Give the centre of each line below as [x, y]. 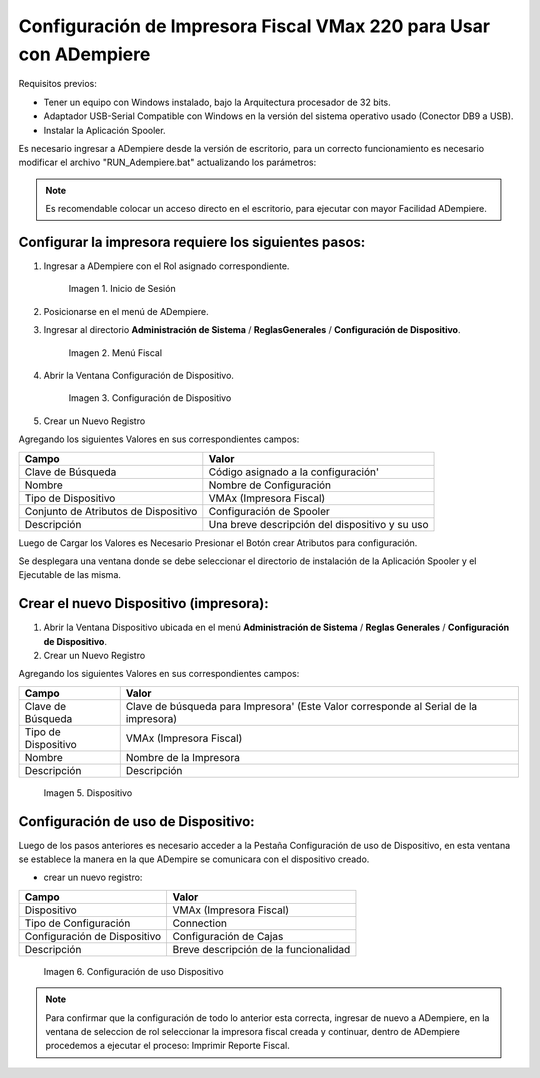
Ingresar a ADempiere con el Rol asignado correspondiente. [166, 266]
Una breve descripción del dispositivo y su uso [318, 524]
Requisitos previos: [57, 84]
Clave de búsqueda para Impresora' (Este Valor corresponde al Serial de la [301, 706]
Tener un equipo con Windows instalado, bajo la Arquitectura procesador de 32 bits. [217, 102]
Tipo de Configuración [77, 923]
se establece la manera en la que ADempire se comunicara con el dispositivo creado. [194, 859]
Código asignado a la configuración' [294, 472]
